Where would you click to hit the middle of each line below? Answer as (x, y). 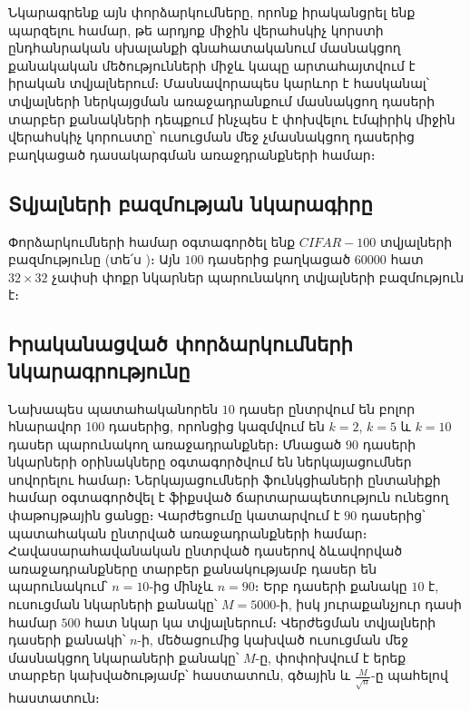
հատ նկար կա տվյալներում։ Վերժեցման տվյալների (260, 621)
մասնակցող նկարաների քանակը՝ (124, 657)
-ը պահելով (410, 675)
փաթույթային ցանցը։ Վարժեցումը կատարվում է (174, 515)
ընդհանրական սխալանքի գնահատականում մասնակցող (205, 48)
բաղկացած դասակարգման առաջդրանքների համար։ (192, 154)
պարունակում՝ (58, 586)
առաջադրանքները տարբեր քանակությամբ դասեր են (192, 568)
